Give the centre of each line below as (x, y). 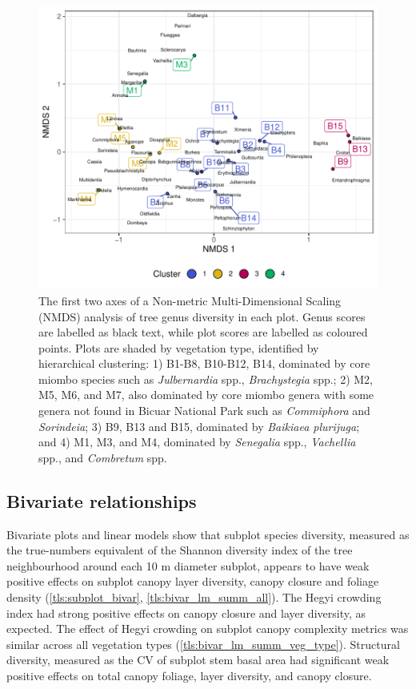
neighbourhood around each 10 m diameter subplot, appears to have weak (188, 565)
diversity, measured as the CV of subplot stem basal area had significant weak (198, 660)
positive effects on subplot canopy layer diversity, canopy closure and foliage (193, 581)
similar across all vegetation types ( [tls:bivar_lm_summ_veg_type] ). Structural (203, 644)
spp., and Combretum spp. (103, 457)
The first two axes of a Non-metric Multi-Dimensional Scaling (190, 300)
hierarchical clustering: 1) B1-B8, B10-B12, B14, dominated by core (204, 363)
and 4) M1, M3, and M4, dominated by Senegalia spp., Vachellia (197, 442)
